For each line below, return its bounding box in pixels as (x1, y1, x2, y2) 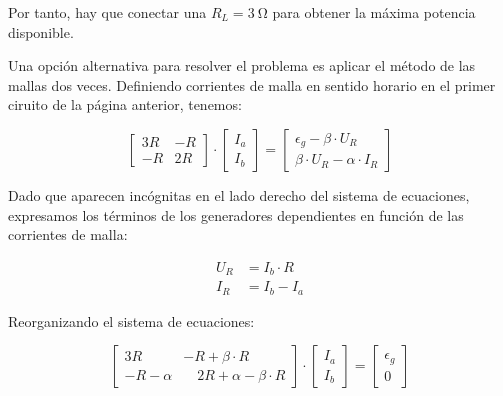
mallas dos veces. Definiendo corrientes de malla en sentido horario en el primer (8, 74, 496, 95)
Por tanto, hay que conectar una (8, 2, 207, 22)
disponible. (8, 21, 74, 42)
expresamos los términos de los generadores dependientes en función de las (8, 204, 464, 225)
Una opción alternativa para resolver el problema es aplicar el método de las (8, 55, 476, 76)
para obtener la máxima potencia (272, 2, 476, 22)
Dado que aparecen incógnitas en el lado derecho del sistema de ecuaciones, (8, 184, 470, 205)
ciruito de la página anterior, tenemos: (8, 94, 242, 115)
